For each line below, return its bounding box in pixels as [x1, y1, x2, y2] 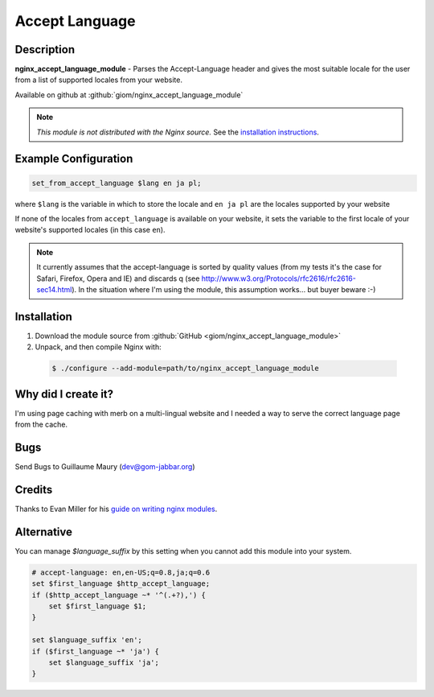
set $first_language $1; [48, 602, 147, 611]
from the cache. [14, 419, 68, 430]
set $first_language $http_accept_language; [31, 579, 211, 588]
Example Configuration [14, 152, 133, 166]
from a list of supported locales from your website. [14, 75, 182, 85]
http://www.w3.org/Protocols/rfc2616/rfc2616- [201, 274, 357, 283]
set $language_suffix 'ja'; [48, 658, 160, 667]
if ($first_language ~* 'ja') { [31, 646, 160, 656]
